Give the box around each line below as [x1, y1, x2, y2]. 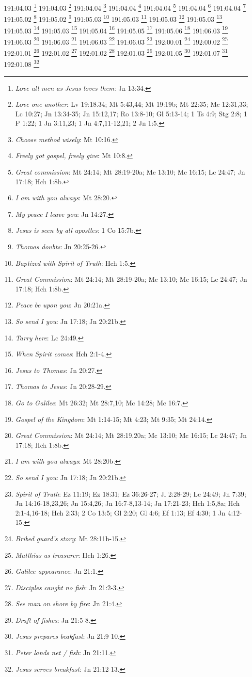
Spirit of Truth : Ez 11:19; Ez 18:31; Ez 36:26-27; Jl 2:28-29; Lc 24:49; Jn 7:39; [15, 488, 246, 499]
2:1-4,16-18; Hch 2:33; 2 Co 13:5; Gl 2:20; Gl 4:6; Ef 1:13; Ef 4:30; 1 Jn [15, 507, 226, 517]
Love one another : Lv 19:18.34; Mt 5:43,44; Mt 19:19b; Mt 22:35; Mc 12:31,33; [15, 99, 248, 109]
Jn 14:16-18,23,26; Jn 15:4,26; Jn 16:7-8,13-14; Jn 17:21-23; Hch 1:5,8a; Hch [15, 498, 240, 508]
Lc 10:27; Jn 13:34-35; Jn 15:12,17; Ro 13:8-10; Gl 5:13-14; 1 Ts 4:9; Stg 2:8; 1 [15, 108, 247, 118]
